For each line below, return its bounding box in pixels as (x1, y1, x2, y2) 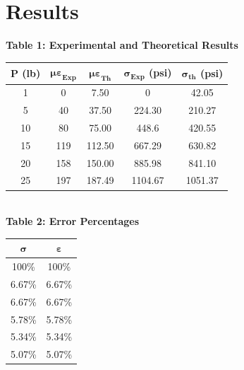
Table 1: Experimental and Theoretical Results (6, 37, 238, 52)
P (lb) (11, 65, 41, 80)
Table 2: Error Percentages (6, 214, 140, 229)
